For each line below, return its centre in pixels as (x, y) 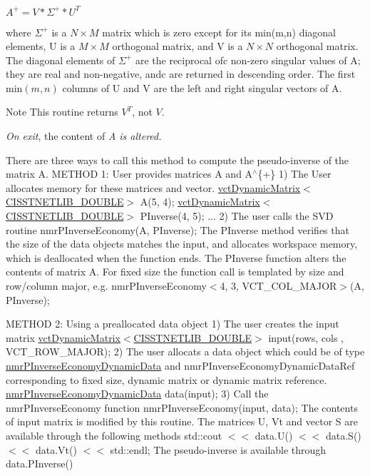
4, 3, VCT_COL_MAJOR (278, 285)
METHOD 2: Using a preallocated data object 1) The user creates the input (173, 324)
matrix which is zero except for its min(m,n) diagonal (219, 32)
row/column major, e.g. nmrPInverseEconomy (106, 285)
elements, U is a (41, 46)
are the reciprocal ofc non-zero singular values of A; (248, 60)
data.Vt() (56, 449)
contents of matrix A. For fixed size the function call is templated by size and (175, 272)
